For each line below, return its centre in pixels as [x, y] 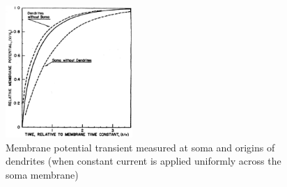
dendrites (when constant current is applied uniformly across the [143, 161]
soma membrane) [42, 174]
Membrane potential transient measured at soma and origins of [140, 147]
